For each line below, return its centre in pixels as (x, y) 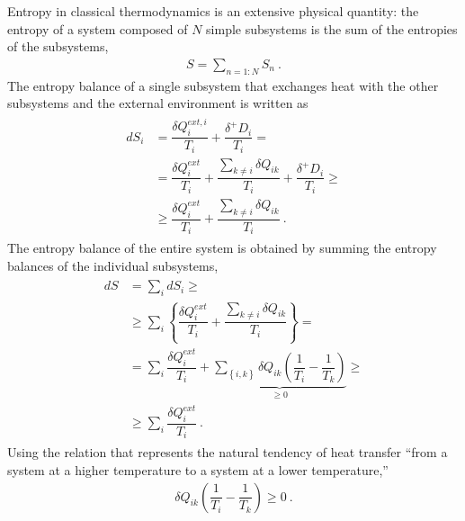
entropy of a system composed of (98, 28)
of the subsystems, (58, 46)
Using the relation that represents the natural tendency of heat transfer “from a (228, 452)
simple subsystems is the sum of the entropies (332, 28)
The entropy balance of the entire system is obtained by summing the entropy (222, 248)
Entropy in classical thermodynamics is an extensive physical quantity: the (213, 11)
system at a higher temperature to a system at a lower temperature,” (198, 469)
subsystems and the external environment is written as (158, 103)
